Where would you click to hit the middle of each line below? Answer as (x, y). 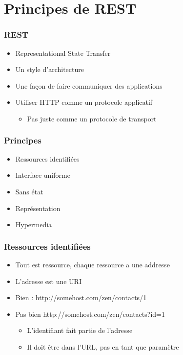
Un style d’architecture (50, 69)
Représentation (38, 208)
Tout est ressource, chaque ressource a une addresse (92, 264)
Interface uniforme (43, 175)
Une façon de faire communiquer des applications (89, 85)
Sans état (29, 191)
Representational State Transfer (63, 53)
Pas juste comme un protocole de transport (92, 118)
